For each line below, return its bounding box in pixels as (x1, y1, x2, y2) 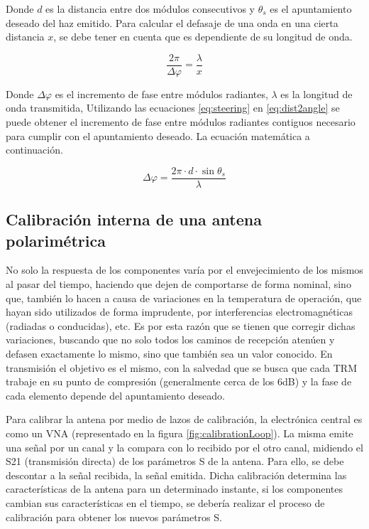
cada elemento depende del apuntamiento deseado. (6, 388, 225, 402)
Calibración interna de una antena (6, 208, 262, 230)
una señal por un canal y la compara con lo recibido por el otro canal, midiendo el (6, 439, 363, 454)
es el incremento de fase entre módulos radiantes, (55, 86, 268, 101)
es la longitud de (280, 86, 353, 101)
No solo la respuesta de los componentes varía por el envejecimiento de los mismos (6, 262, 363, 277)
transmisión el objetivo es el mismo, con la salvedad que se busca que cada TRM (6, 360, 357, 375)
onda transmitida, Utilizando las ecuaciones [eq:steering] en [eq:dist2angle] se (6, 100, 340, 115)
